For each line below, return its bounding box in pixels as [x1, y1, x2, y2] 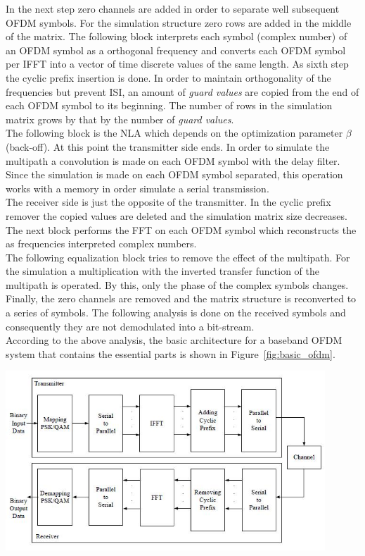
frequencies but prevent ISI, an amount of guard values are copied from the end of [6, 84, 359, 99]
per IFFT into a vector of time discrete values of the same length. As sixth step [6, 56, 349, 71]
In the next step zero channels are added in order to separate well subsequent [6, 1, 340, 16]
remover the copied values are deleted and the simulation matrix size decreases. [6, 208, 347, 223]
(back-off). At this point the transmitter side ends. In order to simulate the [6, 139, 330, 154]
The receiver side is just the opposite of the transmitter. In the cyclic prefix [6, 194, 331, 209]
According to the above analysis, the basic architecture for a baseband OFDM [6, 333, 342, 347]
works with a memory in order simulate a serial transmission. [6, 180, 269, 195]
